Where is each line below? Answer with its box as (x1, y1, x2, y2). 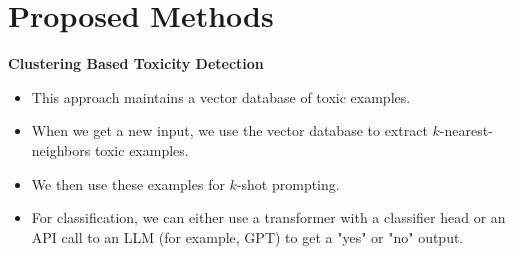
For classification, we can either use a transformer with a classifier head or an (31, 207, 506, 228)
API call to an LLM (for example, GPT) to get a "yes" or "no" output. (31, 226, 464, 247)
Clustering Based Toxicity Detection (8, 53, 264, 74)
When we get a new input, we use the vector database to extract (31, 120, 428, 141)
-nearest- (439, 120, 493, 141)
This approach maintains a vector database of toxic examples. (31, 86, 411, 107)
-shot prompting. (236, 173, 340, 194)
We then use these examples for (31, 173, 225, 194)
